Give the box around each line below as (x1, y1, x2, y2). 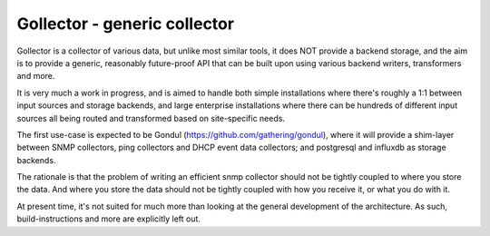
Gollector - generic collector (16, 14, 235, 34)
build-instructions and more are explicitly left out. (16, 213, 201, 224)
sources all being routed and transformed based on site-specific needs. (16, 113, 286, 123)
